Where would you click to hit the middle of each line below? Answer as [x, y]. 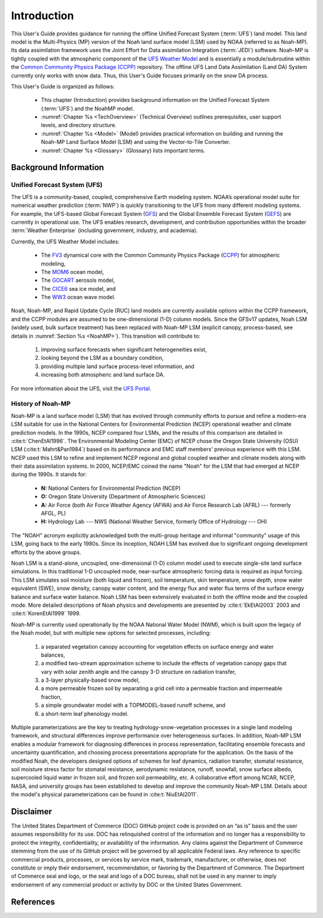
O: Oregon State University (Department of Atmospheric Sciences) [123, 496]
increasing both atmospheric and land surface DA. [103, 375]
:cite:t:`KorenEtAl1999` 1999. [46, 613]
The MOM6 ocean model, [72, 272]
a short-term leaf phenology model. [85, 714]
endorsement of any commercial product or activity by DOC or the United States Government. [127, 884]
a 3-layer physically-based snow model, [90, 680]
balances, [53, 655]
